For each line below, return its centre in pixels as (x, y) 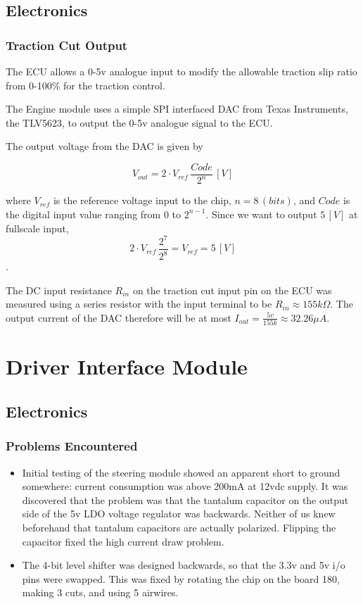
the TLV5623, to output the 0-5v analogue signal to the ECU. (139, 122)
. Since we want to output (261, 214)
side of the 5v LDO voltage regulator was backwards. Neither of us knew (179, 514)
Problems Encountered (72, 446)
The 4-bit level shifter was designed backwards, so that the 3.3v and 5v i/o (184, 565)
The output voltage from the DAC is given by (104, 146)
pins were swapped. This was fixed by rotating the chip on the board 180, (181, 578)
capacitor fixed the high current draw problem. (123, 541)
